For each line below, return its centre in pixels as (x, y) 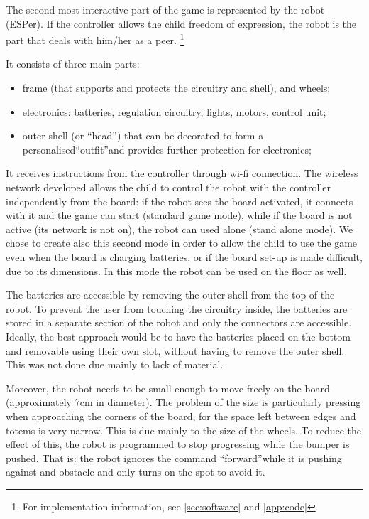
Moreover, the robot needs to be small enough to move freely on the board (168, 388)
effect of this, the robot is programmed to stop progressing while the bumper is (178, 444)
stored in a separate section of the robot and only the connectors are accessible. (179, 322)
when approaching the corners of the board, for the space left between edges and (181, 416)
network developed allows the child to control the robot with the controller (168, 187)
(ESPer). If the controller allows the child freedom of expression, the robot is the (181, 23)
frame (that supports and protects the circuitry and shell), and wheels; (176, 88)
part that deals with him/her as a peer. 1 (95, 39)
